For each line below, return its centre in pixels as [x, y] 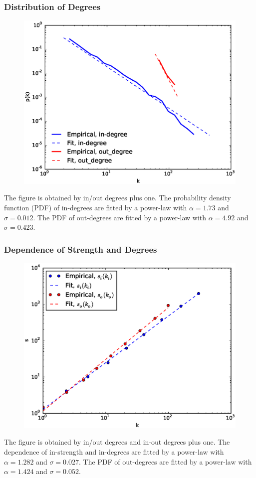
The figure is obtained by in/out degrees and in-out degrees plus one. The [117, 442]
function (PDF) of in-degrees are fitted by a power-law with [96, 207]
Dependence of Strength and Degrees [81, 249]
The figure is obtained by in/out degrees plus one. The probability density [118, 198]
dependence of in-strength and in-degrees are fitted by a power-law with [114, 451]
